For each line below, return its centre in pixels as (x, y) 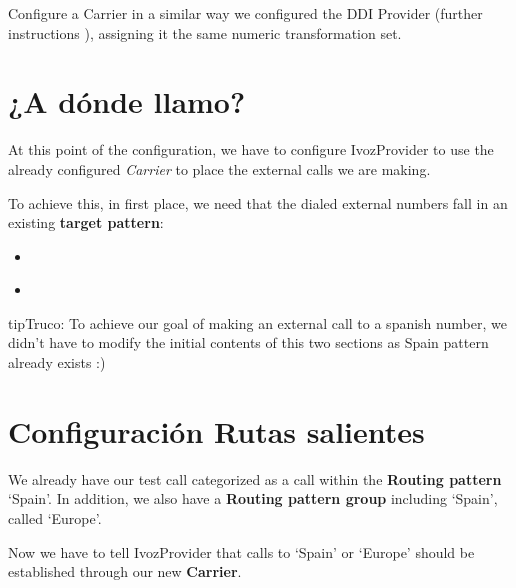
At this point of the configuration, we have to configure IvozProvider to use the (251, 149)
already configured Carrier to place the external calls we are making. (219, 168)
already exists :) (57, 362)
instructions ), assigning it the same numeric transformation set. (205, 32)
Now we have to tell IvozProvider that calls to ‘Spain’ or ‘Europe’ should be (241, 551)
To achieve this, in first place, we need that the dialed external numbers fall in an (258, 202)
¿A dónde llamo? (127, 101)
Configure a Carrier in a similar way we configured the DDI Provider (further (245, 13)
